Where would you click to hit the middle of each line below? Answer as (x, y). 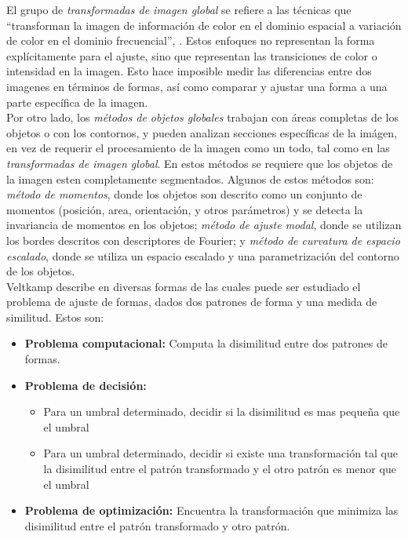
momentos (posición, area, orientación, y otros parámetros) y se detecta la (185, 209)
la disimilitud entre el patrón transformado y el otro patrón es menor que (220, 469)
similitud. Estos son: (55, 317)
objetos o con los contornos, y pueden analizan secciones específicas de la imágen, (202, 132)
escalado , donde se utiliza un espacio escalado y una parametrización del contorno (203, 255)
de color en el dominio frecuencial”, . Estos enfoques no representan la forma (191, 40)
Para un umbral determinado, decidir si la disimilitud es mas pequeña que (222, 412)
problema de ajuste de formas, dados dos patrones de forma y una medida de (192, 302)
